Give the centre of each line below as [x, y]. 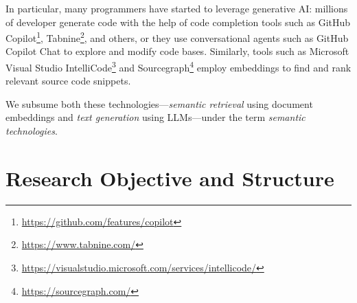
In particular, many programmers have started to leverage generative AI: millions [177, 8]
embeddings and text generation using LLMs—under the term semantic [156, 117]
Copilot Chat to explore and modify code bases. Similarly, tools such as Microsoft [177, 51]
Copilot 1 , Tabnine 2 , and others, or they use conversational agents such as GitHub [177, 37]
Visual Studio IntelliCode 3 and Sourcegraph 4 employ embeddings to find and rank [178, 66]
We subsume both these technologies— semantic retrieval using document [159, 103]
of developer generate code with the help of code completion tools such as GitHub [178, 22]
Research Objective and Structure [170, 178]
